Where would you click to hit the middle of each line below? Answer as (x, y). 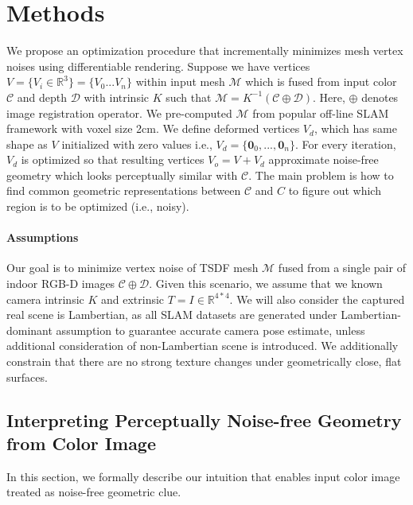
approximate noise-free (323, 159)
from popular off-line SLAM (321, 113)
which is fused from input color (321, 82)
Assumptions (43, 237)
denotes (380, 97)
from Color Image (82, 443)
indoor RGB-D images (61, 284)
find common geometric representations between (124, 190)
